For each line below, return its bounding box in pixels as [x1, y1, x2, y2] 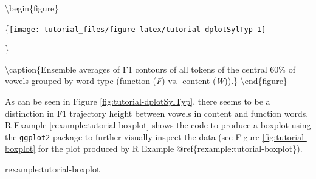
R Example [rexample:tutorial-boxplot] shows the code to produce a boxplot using [5, 119, 311, 131]
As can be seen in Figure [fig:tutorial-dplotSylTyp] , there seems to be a [5, 95, 270, 108]
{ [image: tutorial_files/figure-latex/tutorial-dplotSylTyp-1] [5, 22, 266, 34]
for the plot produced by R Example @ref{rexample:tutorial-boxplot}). [38, 142, 303, 155]
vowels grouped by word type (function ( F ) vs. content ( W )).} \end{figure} [5, 74, 287, 87]
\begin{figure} [5, 2, 59, 14]
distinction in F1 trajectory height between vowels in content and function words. [5, 106, 309, 119]
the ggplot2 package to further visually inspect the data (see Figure [5, 130, 259, 143]
